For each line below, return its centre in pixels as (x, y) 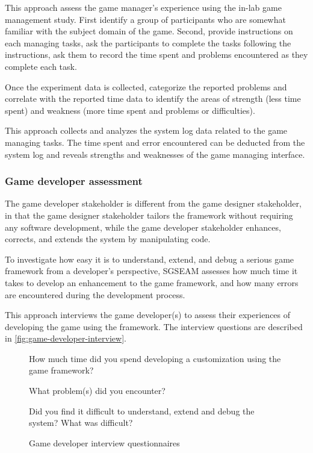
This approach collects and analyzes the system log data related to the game (146, 130)
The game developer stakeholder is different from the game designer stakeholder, (153, 203)
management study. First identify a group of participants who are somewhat (145, 19)
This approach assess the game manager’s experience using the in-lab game (143, 7)
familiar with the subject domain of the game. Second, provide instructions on (149, 31)
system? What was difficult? (81, 423)
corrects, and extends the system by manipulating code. (108, 239)
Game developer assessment (74, 181)
